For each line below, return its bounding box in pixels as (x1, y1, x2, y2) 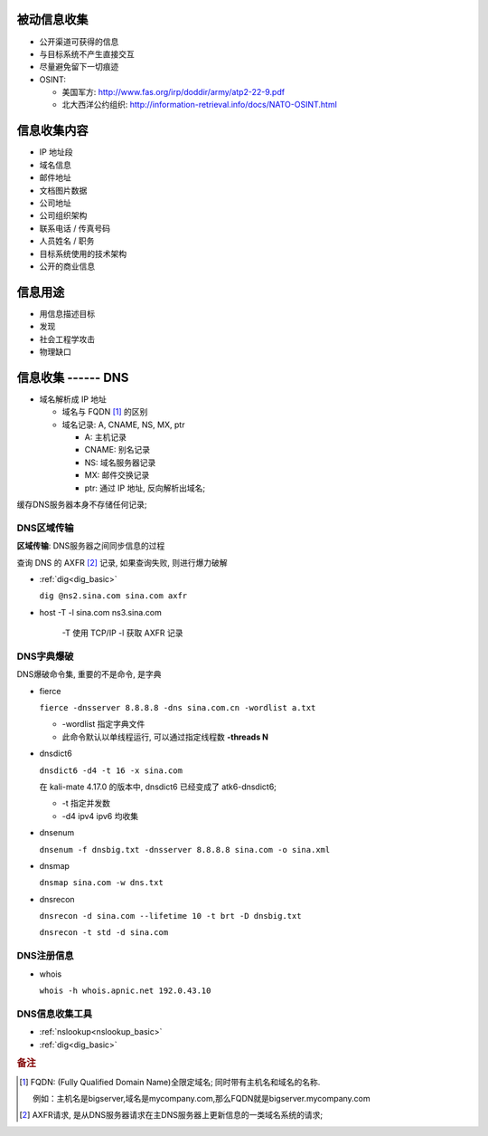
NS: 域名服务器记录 (84, 457, 156, 468)
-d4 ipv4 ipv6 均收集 (61, 810, 139, 821)
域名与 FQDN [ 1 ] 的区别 (61, 406, 148, 417)
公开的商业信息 (39, 261, 95, 272)
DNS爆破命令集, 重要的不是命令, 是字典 (16, 669, 162, 680)
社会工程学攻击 (39, 333, 95, 344)
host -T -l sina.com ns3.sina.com (39, 606, 162, 617)
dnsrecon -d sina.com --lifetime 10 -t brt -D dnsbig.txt (39, 911, 302, 921)
